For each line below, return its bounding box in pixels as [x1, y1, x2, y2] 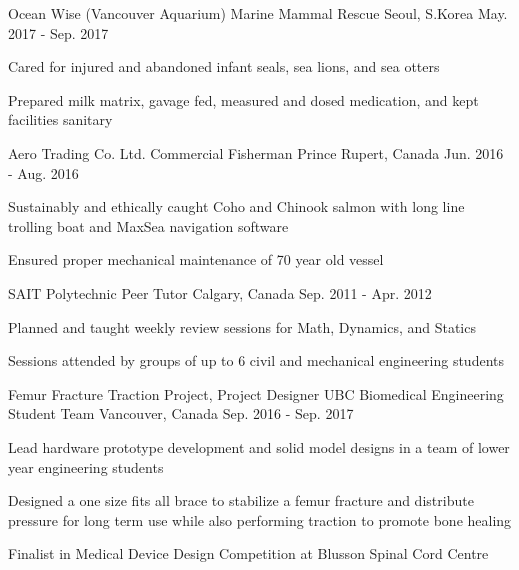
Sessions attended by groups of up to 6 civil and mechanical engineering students [8, 350, 504, 371]
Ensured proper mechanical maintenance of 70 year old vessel [8, 249, 384, 270]
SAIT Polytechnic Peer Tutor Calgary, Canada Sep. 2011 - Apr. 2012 [8, 282, 432, 303]
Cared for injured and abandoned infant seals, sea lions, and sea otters [8, 56, 440, 77]
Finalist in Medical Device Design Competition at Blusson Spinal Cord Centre [8, 543, 489, 564]
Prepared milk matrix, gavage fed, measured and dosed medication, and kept [8, 89, 479, 110]
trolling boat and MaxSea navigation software [8, 215, 289, 236]
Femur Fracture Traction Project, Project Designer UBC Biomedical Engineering [8, 383, 504, 404]
